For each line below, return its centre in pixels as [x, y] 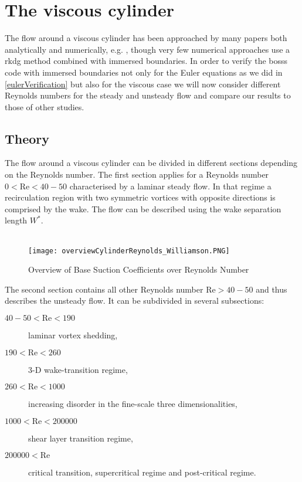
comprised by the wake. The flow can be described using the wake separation [143, 208]
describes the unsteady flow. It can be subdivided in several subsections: [135, 301]
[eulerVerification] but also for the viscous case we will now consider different [143, 84]
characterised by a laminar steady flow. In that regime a [170, 186]
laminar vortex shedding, [73, 335]
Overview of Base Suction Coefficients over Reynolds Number [139, 269]
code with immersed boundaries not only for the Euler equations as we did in [144, 72]
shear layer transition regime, [81, 438]
